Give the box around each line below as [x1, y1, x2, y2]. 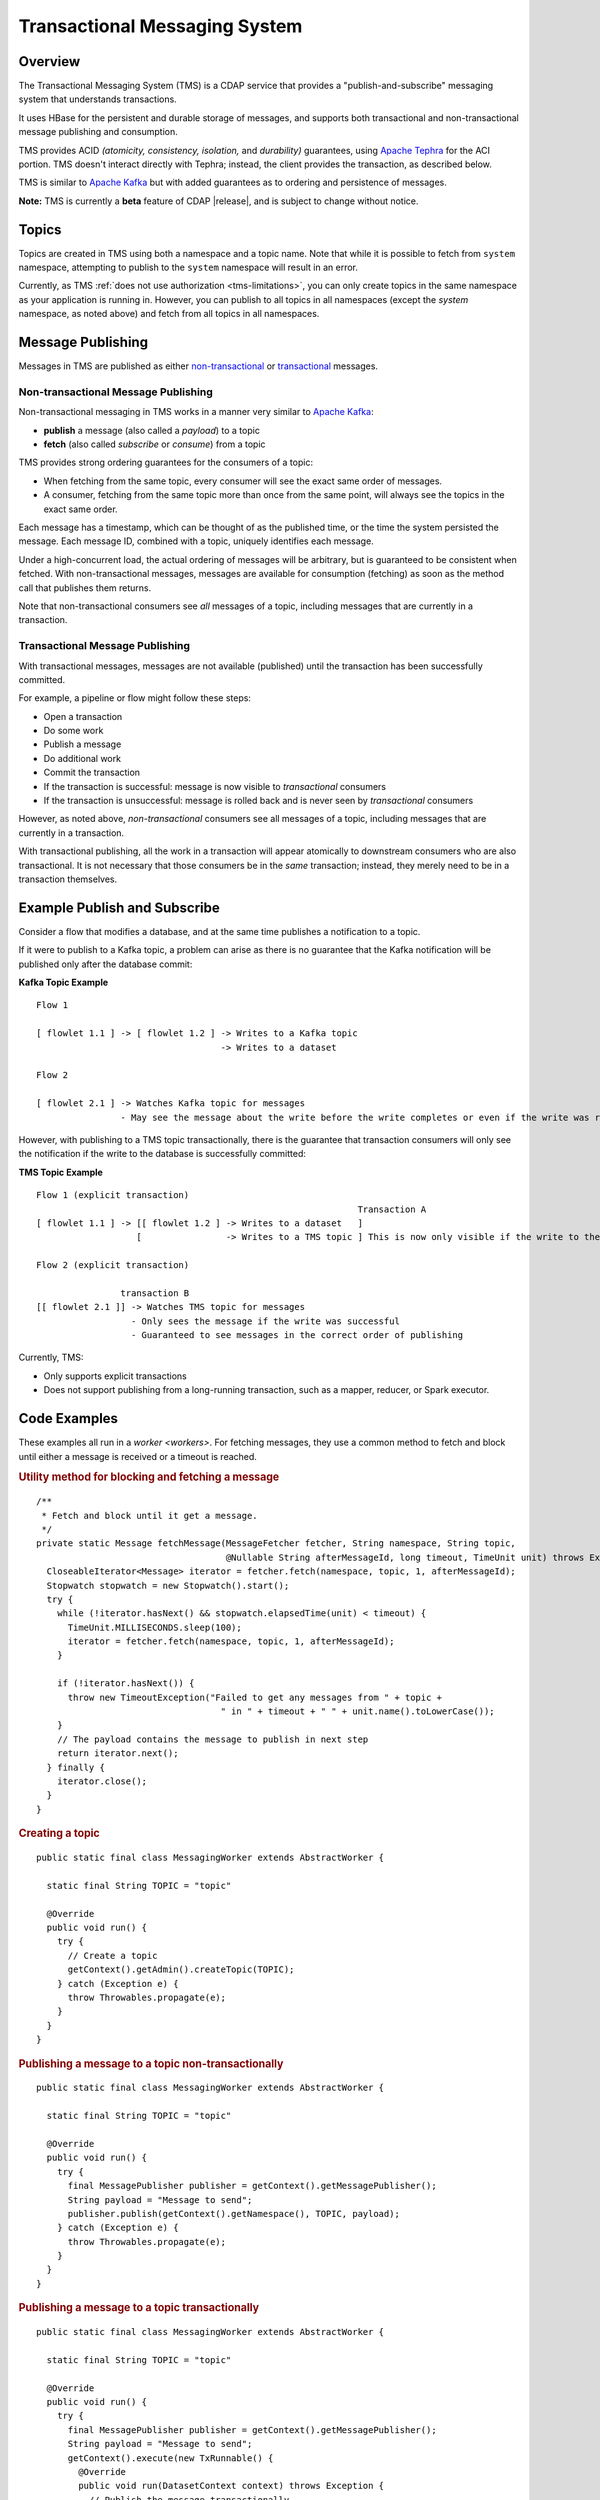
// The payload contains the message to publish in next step [56, 1733, 369, 1745]
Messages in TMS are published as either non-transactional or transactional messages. [18, 360, 379, 372]
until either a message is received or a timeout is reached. [18, 1450, 257, 1462]
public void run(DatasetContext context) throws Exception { [78, 2480, 385, 2492]
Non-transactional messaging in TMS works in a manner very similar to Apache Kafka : [18, 406, 374, 418]
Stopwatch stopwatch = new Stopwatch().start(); [46, 1580, 290, 1591]
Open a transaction [43, 710, 123, 722]
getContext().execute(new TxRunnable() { [67, 2452, 274, 2464]
